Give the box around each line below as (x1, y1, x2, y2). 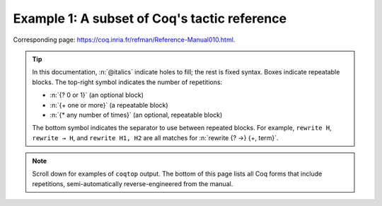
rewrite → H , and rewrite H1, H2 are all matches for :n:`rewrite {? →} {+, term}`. (32, 133, 279, 142)
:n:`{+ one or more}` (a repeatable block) (50, 101, 169, 109)
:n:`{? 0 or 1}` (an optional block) (50, 91, 144, 99)
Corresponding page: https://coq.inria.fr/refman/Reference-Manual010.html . (13, 35, 236, 44)
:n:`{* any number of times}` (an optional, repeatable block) (50, 110, 223, 119)
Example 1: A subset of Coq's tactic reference (13, 11, 286, 26)
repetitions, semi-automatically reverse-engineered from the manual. (32, 179, 233, 188)
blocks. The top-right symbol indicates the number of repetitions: (32, 78, 223, 86)
